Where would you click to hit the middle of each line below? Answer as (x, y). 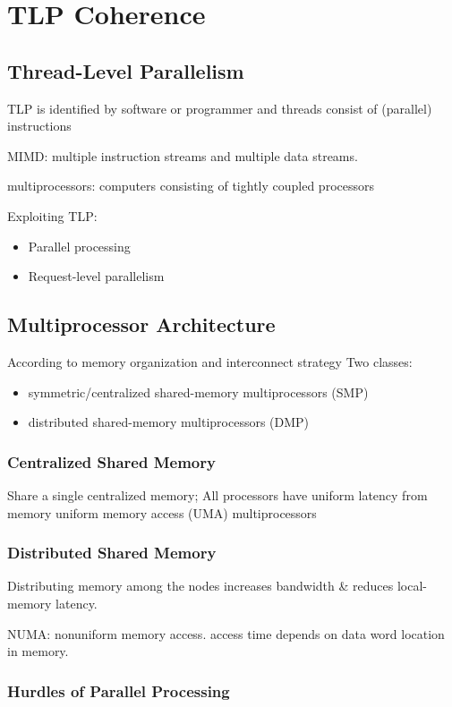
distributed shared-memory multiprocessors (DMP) (169, 422)
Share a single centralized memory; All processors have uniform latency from (217, 494)
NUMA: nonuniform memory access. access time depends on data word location (226, 633)
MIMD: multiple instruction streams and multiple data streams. (183, 155)
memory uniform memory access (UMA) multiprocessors (162, 512)
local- (412, 586)
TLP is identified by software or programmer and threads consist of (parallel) (220, 108)
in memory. (38, 651)
